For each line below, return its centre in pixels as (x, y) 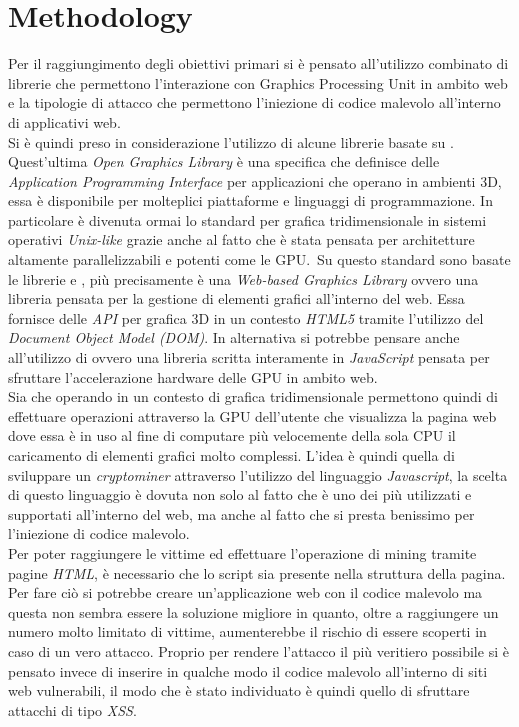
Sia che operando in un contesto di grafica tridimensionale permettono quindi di (253, 396)
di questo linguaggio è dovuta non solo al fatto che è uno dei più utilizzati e (240, 494)
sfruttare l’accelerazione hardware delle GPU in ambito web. (193, 376)
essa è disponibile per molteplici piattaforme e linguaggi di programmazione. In (250, 200)
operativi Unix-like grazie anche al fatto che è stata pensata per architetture (241, 239)
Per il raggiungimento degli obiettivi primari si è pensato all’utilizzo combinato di (258, 63)
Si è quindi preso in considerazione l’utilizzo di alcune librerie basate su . (231, 141)
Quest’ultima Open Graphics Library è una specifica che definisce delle (224, 161)
